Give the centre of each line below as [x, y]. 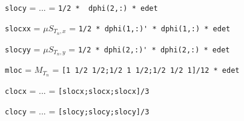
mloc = [18, 70]
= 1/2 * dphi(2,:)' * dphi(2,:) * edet [149, 48]
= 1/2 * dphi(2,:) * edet [103, 7]
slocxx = [23, 27]
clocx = [21, 91]
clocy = [21, 110]
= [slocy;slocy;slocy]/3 [99, 110]
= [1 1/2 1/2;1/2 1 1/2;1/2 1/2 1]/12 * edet [146, 70]
